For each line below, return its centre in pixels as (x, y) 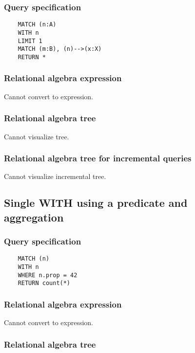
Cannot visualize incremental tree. (55, 176)
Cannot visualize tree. (37, 136)
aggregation (34, 217)
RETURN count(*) (44, 283)
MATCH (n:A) (37, 25)
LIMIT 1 (30, 41)
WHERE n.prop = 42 (48, 275)
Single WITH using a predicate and (96, 203)
